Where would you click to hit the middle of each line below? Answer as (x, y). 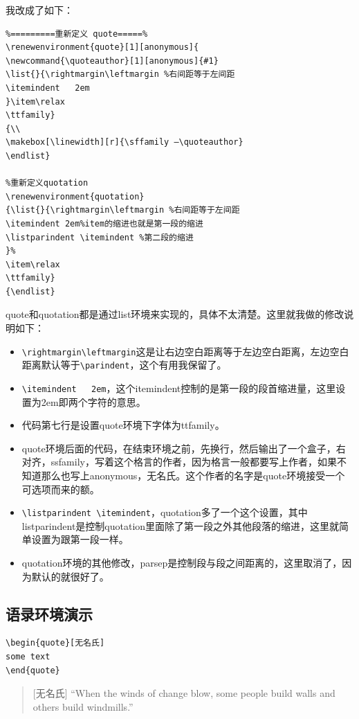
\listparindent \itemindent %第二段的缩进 (100, 237)
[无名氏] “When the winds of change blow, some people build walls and (184, 693)
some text (28, 657)
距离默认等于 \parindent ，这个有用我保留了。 (124, 365)
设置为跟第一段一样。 (80, 539)
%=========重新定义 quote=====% (77, 34)
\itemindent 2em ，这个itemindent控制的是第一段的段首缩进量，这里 (179, 388)
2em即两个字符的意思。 (93, 401)
